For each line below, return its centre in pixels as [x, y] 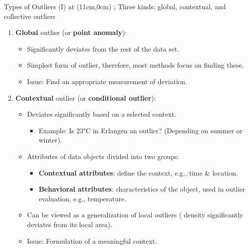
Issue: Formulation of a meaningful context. [92, 240]
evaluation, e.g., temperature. [83, 198]
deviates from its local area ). [70, 224]
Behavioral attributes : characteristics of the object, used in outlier [142, 189]
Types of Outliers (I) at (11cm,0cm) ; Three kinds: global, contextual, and [115, 6]
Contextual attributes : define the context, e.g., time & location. [138, 172]
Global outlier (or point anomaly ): [71, 32]
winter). [50, 140]
